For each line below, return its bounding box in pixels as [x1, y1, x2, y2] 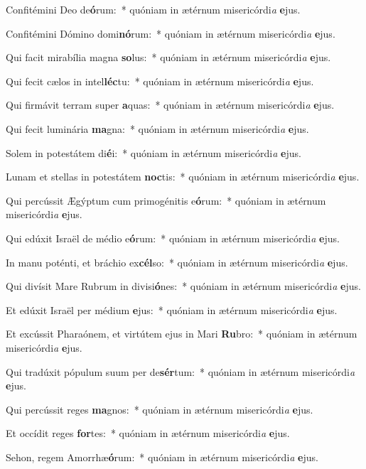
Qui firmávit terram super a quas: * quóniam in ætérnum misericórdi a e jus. [6, 97, 335, 112]
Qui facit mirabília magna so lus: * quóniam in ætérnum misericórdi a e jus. [6, 50, 331, 65]
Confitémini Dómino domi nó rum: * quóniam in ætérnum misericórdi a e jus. [6, 26, 335, 41]
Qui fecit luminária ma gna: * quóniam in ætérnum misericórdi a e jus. [6, 121, 309, 136]
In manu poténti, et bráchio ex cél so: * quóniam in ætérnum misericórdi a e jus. [6, 254, 348, 269]
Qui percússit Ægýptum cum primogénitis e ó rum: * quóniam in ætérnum [6, 193, 326, 207]
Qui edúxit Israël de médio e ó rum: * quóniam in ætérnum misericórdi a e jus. [6, 230, 340, 245]
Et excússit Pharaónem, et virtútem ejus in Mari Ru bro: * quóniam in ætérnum [6, 326, 357, 341]
